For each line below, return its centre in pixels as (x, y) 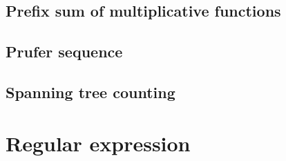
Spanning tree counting (90, 92)
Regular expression (98, 143)
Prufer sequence (64, 51)
